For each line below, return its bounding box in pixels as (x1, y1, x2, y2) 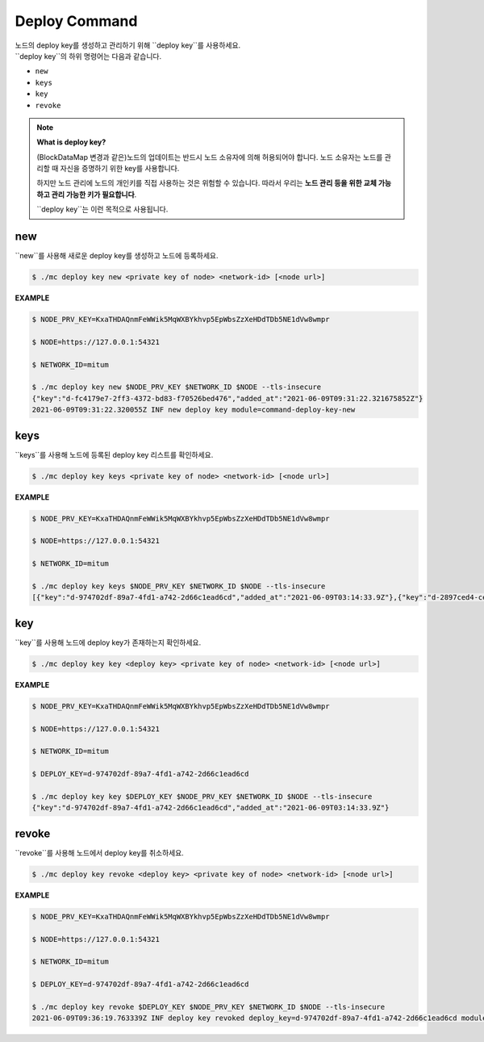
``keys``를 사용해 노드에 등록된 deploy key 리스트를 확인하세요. (15, 450, 214, 459)
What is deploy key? (36, 137, 106, 147)
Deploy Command (15, 12, 138, 30)
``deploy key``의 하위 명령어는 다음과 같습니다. (15, 51, 161, 61)
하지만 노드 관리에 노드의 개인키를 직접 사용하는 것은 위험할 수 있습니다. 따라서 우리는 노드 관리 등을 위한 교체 (36, 178, 377, 188)
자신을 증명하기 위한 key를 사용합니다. (60, 164, 180, 174)
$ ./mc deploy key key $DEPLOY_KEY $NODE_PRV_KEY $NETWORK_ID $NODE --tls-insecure (31, 792, 373, 801)
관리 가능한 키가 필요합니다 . (51, 190, 137, 199)
